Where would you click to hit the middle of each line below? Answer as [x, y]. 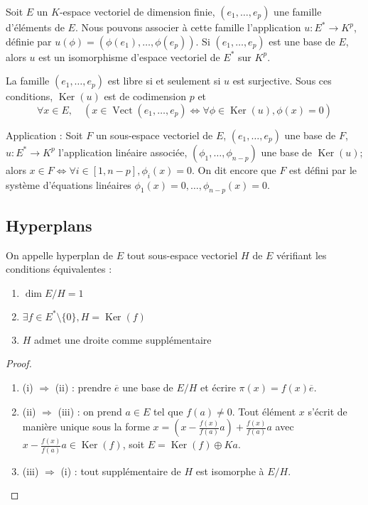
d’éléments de [35, 27]
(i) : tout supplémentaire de [121, 471]
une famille [298, 11]
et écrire [218, 387]
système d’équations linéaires [69, 184]
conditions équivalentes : [59, 269]
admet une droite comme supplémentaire [123, 339]
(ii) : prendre [83, 387]
